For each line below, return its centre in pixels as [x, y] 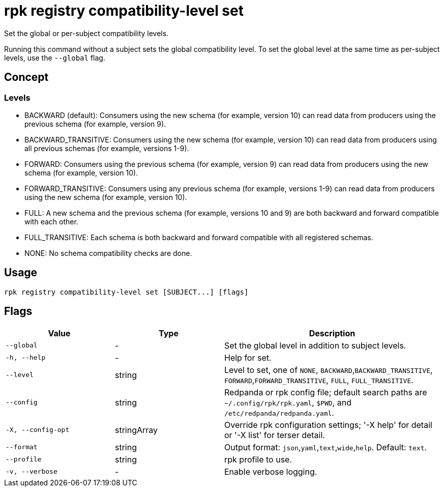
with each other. [51, 221]
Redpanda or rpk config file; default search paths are [326, 392]
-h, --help [26, 358]
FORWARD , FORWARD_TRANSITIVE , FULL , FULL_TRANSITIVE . [319, 380]
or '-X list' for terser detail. [275, 435]
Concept [26, 77]
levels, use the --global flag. [55, 57]
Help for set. [248, 357]
